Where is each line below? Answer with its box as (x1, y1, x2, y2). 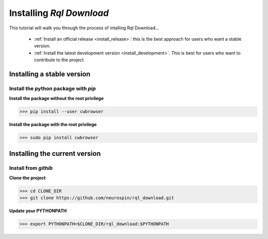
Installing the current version (9, 149, 101, 158)
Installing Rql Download (9, 7, 109, 18)
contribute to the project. (34, 57, 85, 63)
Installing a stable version (9, 70, 91, 78)
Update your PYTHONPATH (9, 208, 67, 214)
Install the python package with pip (9, 85, 96, 92)
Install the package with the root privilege (9, 122, 97, 128)
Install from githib (9, 164, 53, 171)
